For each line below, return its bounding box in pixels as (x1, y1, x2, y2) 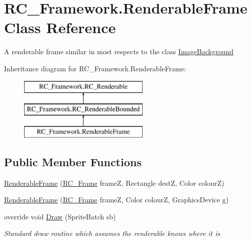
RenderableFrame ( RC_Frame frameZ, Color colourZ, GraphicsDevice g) (4, 194, 229, 205)
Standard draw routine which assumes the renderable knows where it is (4, 228, 220, 238)
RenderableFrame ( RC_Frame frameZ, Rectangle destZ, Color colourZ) (4, 177, 224, 188)
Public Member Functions (4, 154, 142, 169)
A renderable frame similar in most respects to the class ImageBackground (4, 46, 234, 57)
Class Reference (4, 17, 116, 38)
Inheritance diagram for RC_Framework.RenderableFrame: (4, 63, 186, 73)
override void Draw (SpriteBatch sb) (4, 211, 116, 221)
